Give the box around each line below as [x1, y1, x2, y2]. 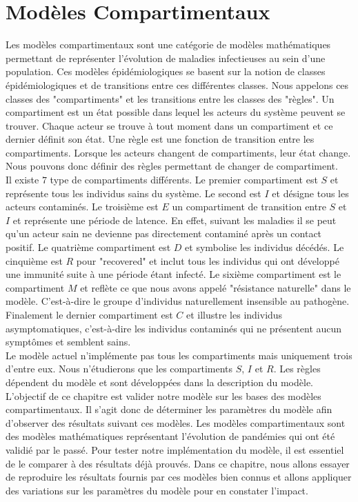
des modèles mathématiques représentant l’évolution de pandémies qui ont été [6, 429, 335, 443]
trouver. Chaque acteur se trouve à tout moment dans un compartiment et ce [6, 118, 333, 132]
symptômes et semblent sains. [6, 334, 131, 349]
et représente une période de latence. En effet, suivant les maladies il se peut [12, 212, 337, 227]
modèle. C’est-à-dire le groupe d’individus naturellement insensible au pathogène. [6, 294, 350, 308]
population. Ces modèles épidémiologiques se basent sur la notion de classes [6, 64, 326, 79]
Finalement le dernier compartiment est [6, 308, 173, 321]
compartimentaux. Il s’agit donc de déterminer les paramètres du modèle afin [6, 402, 332, 416]
